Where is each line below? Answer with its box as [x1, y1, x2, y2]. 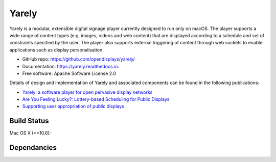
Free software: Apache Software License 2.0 [22, 70, 117, 76]
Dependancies [9, 143, 57, 152]
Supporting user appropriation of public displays [22, 103, 125, 110]
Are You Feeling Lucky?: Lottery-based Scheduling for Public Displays [22, 96, 170, 102]
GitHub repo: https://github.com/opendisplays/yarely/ [22, 56, 135, 62]
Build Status [9, 117, 49, 125]
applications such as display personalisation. [9, 46, 104, 53]
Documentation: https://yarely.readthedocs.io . [22, 63, 120, 69]
